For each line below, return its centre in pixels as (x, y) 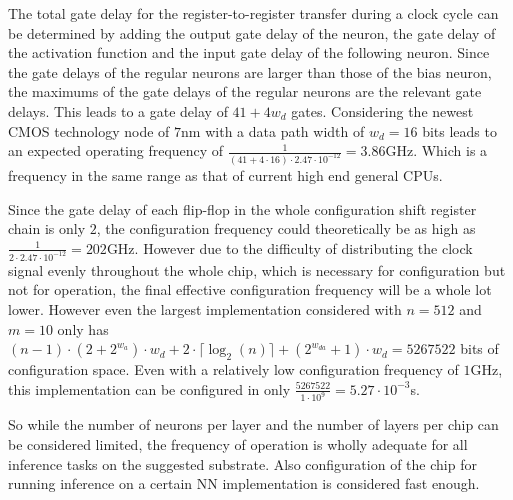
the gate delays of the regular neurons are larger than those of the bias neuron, (250, 71)
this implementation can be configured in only (149, 388)
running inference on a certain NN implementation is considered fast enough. (244, 483)
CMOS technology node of (89, 130)
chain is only (47, 228)
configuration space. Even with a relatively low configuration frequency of (233, 368)
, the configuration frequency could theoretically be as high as (286, 228)
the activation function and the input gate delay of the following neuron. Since (249, 52)
